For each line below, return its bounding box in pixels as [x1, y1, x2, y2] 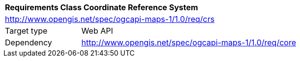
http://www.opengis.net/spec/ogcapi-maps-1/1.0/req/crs [5, 14, 215, 24]
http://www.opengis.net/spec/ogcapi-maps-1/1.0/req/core [81, 38, 296, 47]
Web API [81, 26, 113, 36]
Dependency [5, 38, 52, 47]
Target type [5, 26, 48, 36]
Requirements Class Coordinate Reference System [5, 2, 198, 12]
